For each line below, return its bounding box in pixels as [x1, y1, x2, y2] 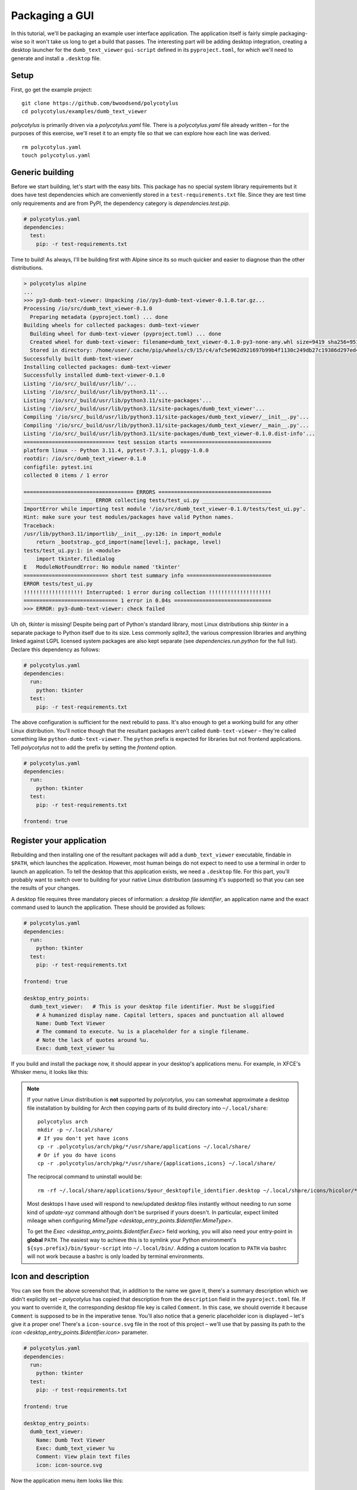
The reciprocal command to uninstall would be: [27, 1173, 143, 1180]
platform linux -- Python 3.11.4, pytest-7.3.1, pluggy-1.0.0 [23, 447, 209, 454]
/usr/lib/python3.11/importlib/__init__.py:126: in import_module [23, 530, 221, 537]
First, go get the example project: [11, 86, 92, 93]
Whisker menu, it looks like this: [11, 1069, 89, 1076]
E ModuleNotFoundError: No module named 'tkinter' [23, 564, 181, 570]
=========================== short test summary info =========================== [23, 572, 272, 579]
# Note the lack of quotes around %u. [36, 1036, 149, 1043]
